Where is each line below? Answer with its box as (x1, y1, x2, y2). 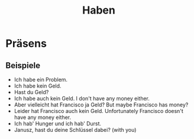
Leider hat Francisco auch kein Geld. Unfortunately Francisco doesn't (14, 108, 184, 114)
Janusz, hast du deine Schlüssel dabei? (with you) (14, 127, 137, 133)
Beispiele (5, 60, 41, 70)
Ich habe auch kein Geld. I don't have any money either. (14, 95, 150, 102)
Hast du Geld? (14, 89, 49, 95)
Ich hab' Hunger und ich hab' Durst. (14, 120, 102, 127)
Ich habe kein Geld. (14, 82, 62, 89)
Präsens (5, 37, 47, 50)
